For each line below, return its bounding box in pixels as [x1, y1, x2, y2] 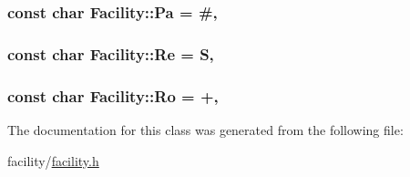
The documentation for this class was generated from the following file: [7, 120, 404, 139]
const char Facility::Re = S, [7, 42, 214, 65]
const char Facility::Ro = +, [7, 84, 219, 107]
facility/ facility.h [7, 151, 99, 170]
